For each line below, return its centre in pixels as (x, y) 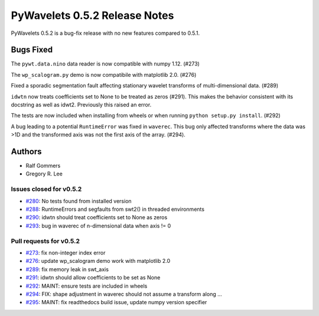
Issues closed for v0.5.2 (46, 189)
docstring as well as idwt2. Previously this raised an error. (81, 105)
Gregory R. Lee (44, 174)
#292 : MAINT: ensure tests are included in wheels (87, 286)
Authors (26, 152)
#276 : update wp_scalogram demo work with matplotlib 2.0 (98, 261)
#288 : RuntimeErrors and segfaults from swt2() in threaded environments (115, 209)
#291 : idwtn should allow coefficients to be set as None (93, 278)
